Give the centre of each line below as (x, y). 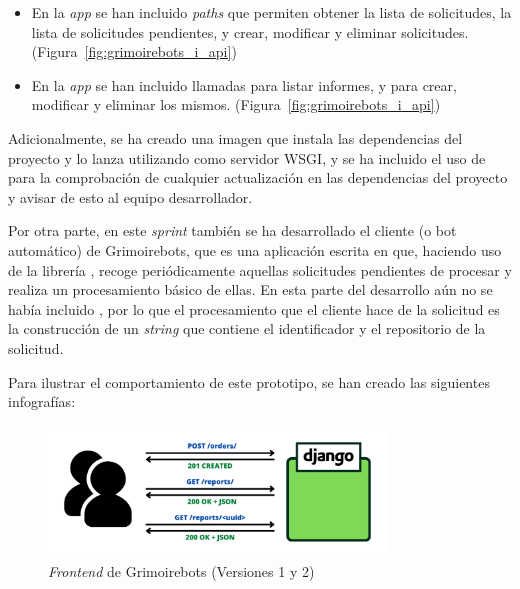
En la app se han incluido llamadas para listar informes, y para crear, (244, 84)
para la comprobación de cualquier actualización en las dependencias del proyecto (258, 177)
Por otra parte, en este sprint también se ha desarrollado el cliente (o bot (232, 230)
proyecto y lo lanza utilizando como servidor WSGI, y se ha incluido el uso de (247, 157)
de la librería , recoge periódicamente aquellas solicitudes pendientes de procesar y (260, 269)
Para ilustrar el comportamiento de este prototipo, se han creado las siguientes (249, 381)
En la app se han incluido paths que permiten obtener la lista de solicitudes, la (271, 12)
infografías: (42, 401)
